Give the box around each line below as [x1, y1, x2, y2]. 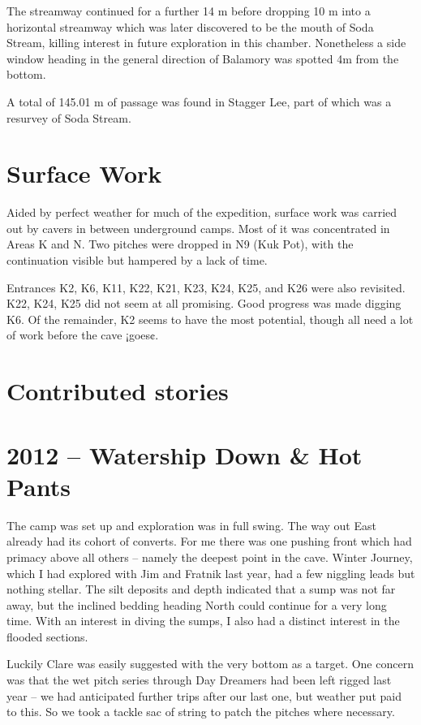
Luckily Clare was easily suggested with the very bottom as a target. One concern [6, 655, 414, 672]
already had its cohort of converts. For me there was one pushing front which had [6, 533, 412, 550]
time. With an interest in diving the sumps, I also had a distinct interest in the [6, 612, 400, 629]
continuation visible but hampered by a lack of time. [6, 252, 268, 269]
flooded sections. [6, 628, 88, 645]
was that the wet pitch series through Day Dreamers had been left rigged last [6, 671, 392, 688]
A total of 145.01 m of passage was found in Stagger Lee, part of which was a [6, 93, 392, 110]
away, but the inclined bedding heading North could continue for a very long [6, 596, 387, 613]
